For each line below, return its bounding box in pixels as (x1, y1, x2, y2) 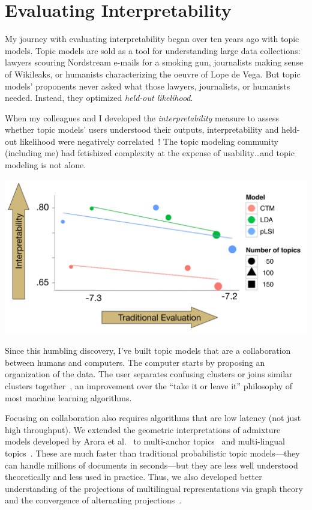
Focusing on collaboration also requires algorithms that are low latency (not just (5, 411, 301, 424)
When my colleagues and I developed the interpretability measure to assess (5, 111, 279, 124)
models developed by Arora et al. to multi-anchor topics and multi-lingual (5, 435, 285, 448)
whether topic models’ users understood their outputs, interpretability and (5, 123, 279, 136)
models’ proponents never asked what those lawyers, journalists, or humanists (5, 79, 290, 92)
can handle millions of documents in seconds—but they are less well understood (5, 458, 298, 471)
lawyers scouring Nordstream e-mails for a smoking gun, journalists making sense (5, 56, 304, 68)
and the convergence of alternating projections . (5, 494, 182, 506)
